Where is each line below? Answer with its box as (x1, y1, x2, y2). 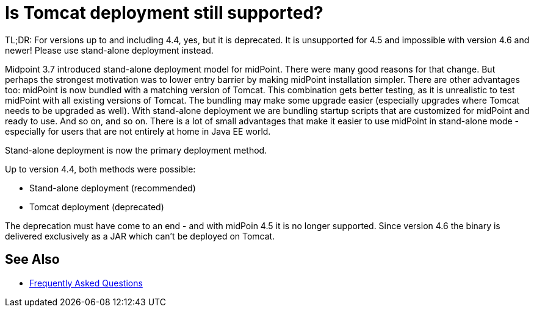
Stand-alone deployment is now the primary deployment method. (5, 144, 267, 155)
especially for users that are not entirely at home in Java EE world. (5, 126, 271, 136)
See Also (5, 252, 60, 268)
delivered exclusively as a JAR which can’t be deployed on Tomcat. (5, 230, 275, 241)
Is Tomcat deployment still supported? (5, 2, 323, 23)
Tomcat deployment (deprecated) (29, 201, 164, 212)
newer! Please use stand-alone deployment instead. (5, 44, 214, 55)
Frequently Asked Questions (29, 277, 143, 288)
